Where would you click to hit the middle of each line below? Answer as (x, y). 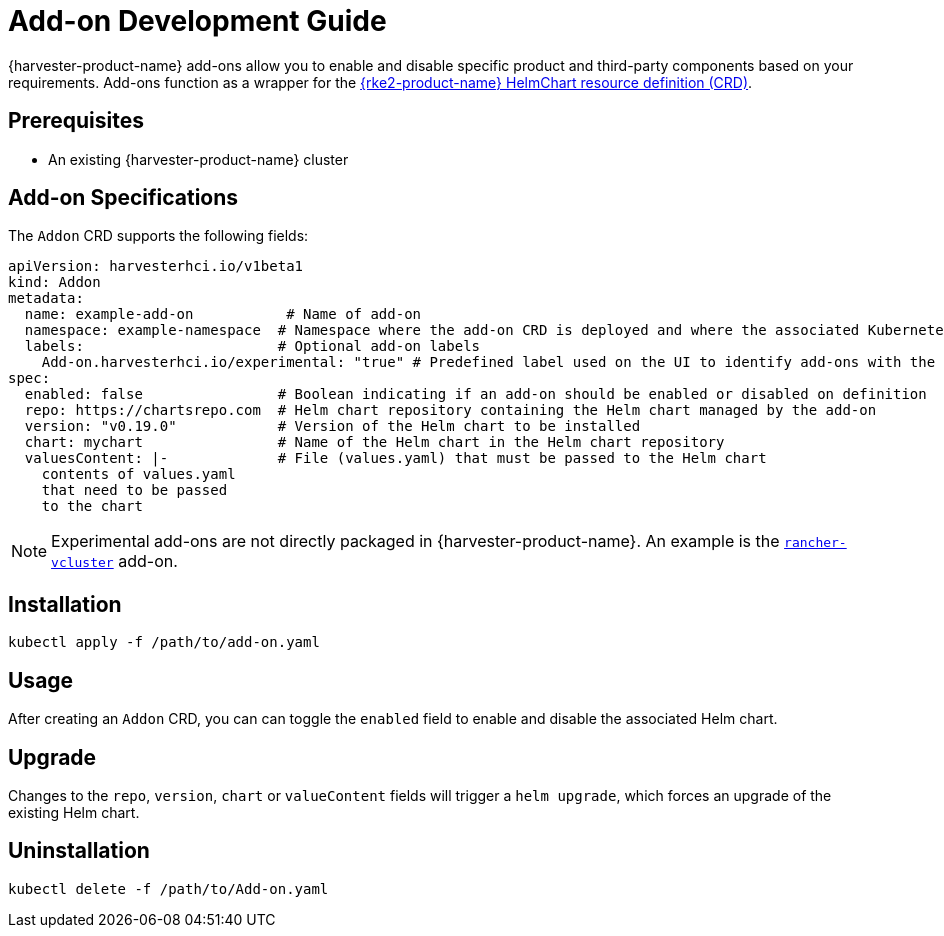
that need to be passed (134, 490)
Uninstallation (79, 851)
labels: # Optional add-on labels (252, 346)
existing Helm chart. (74, 812)
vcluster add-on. (114, 561)
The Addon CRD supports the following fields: (158, 236)
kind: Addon (54, 282)
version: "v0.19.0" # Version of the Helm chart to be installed (332, 426)
